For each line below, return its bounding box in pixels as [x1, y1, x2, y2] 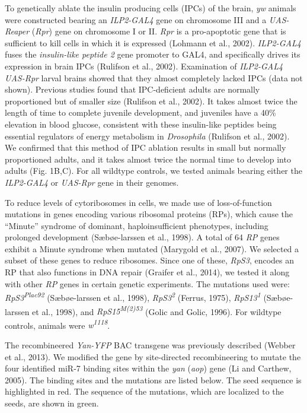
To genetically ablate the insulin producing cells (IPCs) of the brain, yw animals [5, 2, 296, 14]
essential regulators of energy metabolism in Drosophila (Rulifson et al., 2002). [5, 129, 290, 142]
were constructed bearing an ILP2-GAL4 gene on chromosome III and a [5, 13, 267, 26]
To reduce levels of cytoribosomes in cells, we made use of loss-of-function [5, 196, 272, 208]
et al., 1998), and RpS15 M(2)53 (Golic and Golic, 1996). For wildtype [32, 303, 282, 317]
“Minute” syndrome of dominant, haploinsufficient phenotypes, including [5, 219, 268, 231]
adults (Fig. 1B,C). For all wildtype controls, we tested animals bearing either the [5, 164, 302, 177]
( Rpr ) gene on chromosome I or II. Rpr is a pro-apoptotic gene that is [31, 25, 286, 37]
